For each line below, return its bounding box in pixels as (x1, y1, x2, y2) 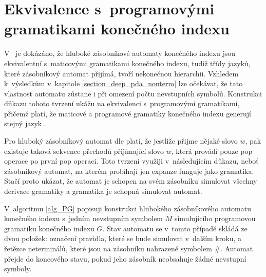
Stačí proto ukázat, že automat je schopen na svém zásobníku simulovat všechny (4, 175, 257, 186)
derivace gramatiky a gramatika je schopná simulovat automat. (4, 186, 202, 196)
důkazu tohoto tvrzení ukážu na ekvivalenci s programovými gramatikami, (4, 98, 240, 109)
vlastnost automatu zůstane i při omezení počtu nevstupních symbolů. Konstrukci (4, 88, 262, 98)
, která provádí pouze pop (171, 145, 253, 156)
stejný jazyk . (4, 118, 46, 129)
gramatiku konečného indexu (4, 223, 94, 233)
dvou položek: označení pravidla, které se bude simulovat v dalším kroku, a (4, 233, 241, 244)
